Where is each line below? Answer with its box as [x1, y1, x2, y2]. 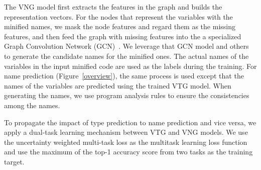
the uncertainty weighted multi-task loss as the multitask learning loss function [4, 136, 247, 147]
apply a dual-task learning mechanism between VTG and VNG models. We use [4, 127, 248, 137]
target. [4, 156, 25, 166]
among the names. [4, 100, 60, 110]
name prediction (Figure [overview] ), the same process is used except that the [4, 70, 244, 81]
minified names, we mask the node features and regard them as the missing [4, 21, 235, 32]
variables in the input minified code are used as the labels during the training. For [4, 60, 257, 71]
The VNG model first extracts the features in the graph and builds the [4, 2, 222, 12]
